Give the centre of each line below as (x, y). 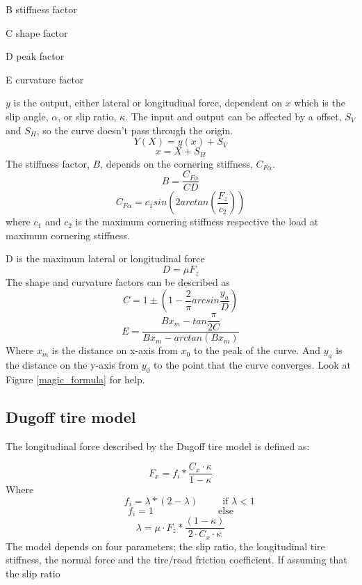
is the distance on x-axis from (115, 350)
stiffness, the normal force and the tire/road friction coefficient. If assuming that (176, 560)
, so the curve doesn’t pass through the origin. (135, 130)
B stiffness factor (41, 9)
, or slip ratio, (87, 116)
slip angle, (27, 116)
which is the (320, 103)
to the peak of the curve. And (257, 350)
